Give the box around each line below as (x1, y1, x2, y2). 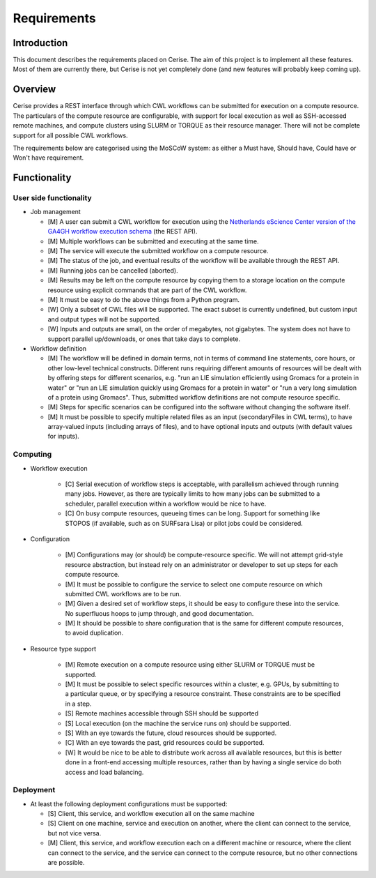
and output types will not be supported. (47, 315, 162, 324)
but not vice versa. (47, 828, 102, 837)
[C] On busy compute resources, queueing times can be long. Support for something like (65, 509, 320, 517)
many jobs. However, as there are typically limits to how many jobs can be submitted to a (65, 490, 320, 498)
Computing (13, 450, 52, 460)
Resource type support (30, 644, 97, 653)
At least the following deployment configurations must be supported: (30, 799, 228, 808)
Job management (30, 208, 81, 216)
